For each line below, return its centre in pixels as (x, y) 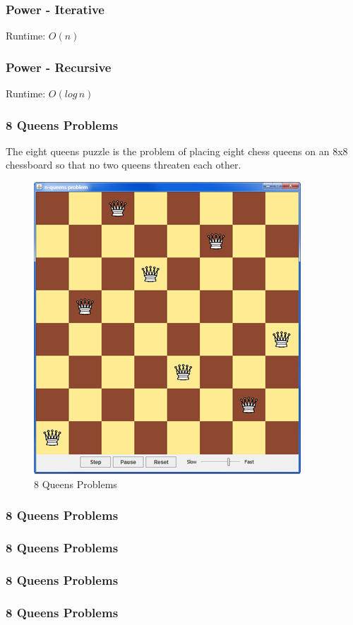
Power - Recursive (59, 67)
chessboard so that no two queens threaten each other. (124, 165)
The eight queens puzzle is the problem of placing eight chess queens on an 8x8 (177, 151)
